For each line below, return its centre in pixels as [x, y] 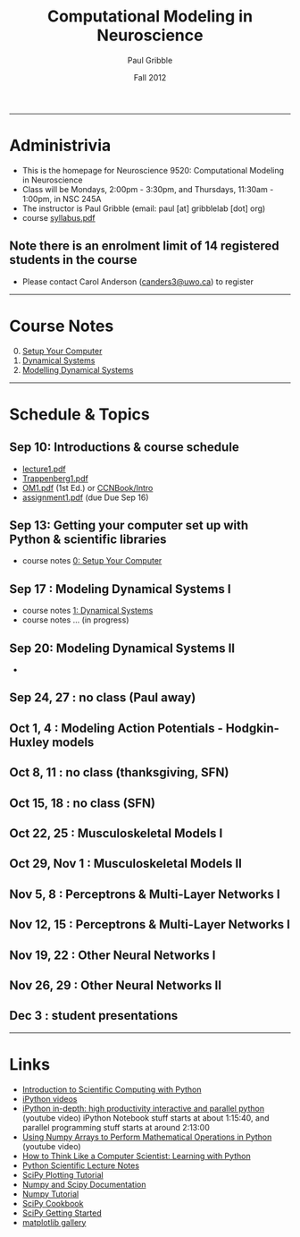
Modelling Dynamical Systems [78, 369]
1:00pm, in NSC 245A [62, 199]
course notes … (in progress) [75, 620]
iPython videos [50, 1098]
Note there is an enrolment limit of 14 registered [144, 246]
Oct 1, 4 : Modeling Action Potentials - [116, 728]
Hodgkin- [252, 728]
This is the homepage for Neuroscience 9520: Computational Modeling [153, 170]
